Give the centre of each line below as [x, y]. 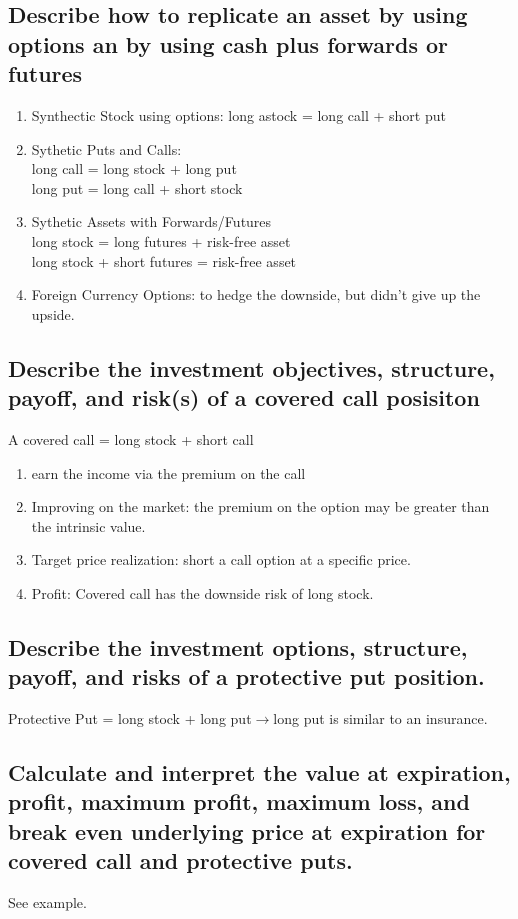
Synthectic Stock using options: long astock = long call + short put [238, 114]
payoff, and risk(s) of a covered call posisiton [244, 397]
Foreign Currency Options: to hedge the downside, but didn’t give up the [256, 294]
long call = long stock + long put [134, 168]
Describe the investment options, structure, [238, 646]
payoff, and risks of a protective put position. [246, 676]
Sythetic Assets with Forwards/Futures [151, 221]
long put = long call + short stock [137, 187]
